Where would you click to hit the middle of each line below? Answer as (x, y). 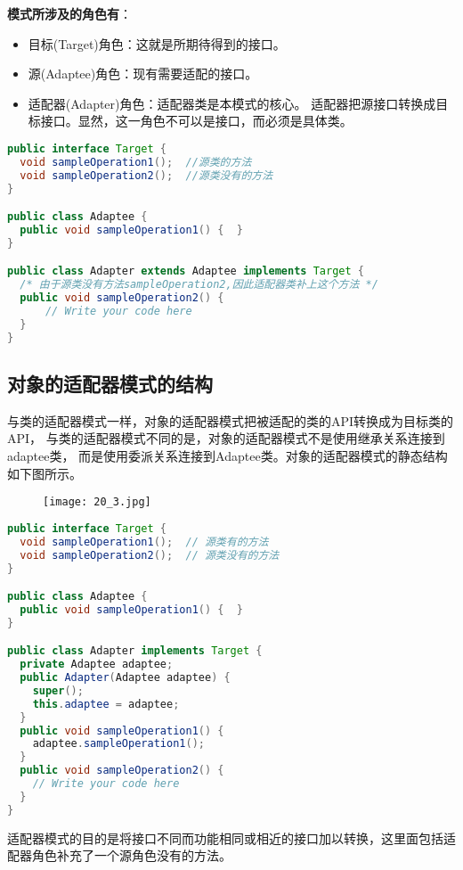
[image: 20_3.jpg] (97, 502)
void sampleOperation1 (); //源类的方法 (136, 162)
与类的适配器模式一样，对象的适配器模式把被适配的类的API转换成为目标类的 (231, 420)
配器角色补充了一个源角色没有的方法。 (119, 855)
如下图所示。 (45, 473)
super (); (58, 690)
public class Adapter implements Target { (135, 651)
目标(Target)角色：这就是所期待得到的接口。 (157, 43)
